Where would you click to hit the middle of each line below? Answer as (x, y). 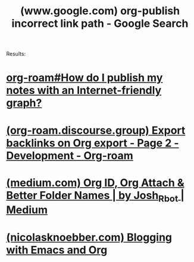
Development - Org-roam (70, 155)
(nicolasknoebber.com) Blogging (89, 237)
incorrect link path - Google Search (100, 23)
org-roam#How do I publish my (85, 78)
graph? (24, 103)
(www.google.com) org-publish (100, 11)
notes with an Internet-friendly (84, 91)
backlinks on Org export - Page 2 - (93, 143)
